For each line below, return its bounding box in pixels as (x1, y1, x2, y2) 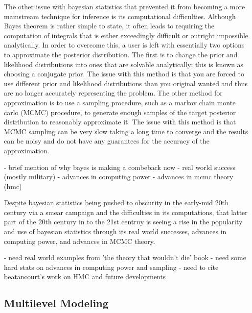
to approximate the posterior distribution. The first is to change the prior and (4, 49, 238, 59)
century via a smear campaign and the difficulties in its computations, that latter (4, 207, 248, 217)
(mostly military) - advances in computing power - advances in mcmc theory (4, 171, 233, 182)
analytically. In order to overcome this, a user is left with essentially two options (4, 40, 245, 50)
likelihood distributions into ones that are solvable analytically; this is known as (4, 59, 244, 69)
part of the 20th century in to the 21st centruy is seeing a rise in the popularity (4, 217, 243, 227)
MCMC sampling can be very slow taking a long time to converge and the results (4, 126, 248, 136)
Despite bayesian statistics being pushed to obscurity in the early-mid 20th (4, 197, 229, 208)
